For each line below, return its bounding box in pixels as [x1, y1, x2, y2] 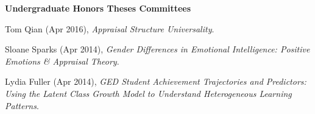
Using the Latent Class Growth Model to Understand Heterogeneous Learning [5, 87, 292, 99]
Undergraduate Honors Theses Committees [5, 2, 191, 14]
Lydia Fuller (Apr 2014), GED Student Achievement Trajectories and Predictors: [5, 75, 306, 88]
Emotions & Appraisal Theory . [5, 54, 119, 67]
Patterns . [5, 99, 39, 112]
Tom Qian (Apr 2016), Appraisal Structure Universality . [5, 22, 214, 35]
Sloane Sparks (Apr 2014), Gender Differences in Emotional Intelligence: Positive [5, 43, 310, 55]
